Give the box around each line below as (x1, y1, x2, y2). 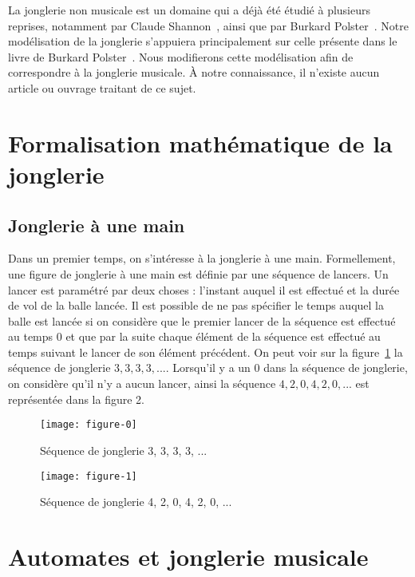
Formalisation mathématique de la (8, 126, 393, 159)
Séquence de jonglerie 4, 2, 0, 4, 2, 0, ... (40, 493, 232, 510)
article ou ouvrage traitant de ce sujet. (8, 79, 196, 96)
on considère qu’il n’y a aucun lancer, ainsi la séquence (8, 375, 276, 392)
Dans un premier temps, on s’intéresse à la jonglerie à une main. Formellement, (8, 250, 396, 267)
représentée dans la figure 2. (8, 390, 144, 407)
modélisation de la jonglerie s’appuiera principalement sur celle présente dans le (8, 33, 397, 49)
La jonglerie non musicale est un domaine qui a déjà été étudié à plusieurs (8, 2, 371, 18)
